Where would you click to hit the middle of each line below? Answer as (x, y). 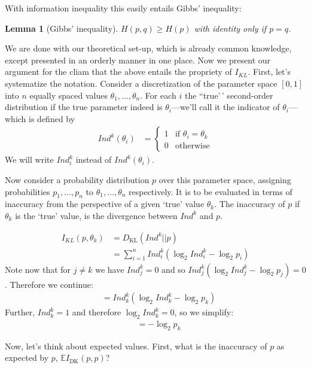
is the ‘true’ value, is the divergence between (96, 215)
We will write (29, 159)
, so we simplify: (204, 312)
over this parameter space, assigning (225, 179)
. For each (158, 95)
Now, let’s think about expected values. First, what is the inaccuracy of (136, 346)
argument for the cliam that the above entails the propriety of (118, 72)
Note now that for (38, 269)
